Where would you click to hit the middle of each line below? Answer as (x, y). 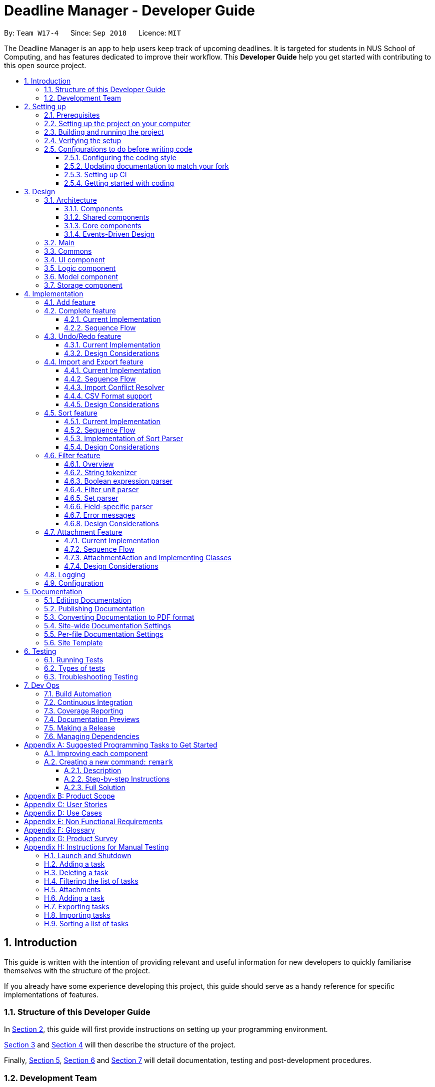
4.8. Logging (65, 574)
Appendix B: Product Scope (69, 796)
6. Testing (40, 651)
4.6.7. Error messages (100, 515)
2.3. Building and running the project (104, 132)
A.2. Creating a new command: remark (108, 762)
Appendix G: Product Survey (71, 838)
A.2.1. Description (93, 770)
